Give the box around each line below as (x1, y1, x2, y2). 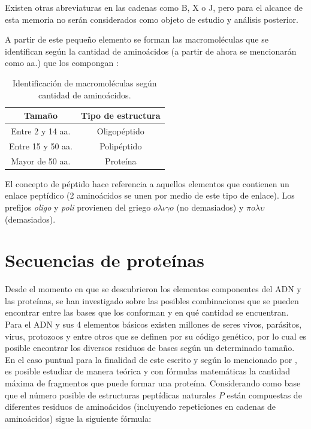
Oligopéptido (96, 125, 144, 137)
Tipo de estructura (81, 109, 161, 122)
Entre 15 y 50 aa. (9, 139, 73, 152)
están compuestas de (227, 388, 302, 401)
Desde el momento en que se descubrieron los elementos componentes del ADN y (5, 283, 301, 295)
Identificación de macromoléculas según (13, 76, 157, 89)
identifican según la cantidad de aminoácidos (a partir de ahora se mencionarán (5, 44, 297, 57)
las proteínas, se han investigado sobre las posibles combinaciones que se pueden (5, 294, 299, 307)
